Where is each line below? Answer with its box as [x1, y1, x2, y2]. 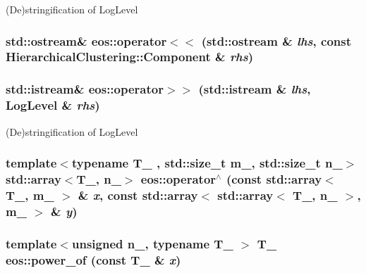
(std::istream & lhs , [198, 80, 311, 98]
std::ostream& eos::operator [6, 32, 167, 49]
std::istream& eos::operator [6, 80, 164, 98]
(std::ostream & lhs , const [201, 32, 352, 49]
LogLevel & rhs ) [6, 96, 100, 114]
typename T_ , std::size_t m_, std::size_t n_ [71, 154, 343, 172]
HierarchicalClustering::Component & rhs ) [6, 48, 254, 65]
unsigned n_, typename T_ [71, 234, 233, 252]
